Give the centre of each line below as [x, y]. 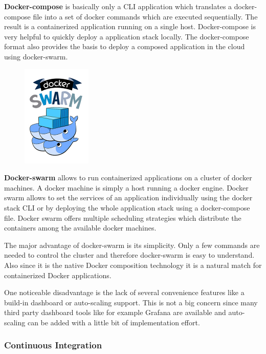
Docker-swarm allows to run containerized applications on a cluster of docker [128, 178]
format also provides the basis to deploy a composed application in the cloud [125, 46]
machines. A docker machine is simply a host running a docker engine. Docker [126, 187]
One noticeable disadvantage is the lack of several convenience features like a [124, 292]
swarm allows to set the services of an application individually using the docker [128, 197]
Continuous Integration [53, 345]
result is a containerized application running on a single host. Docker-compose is [130, 26]
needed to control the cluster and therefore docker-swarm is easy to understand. [129, 255]
